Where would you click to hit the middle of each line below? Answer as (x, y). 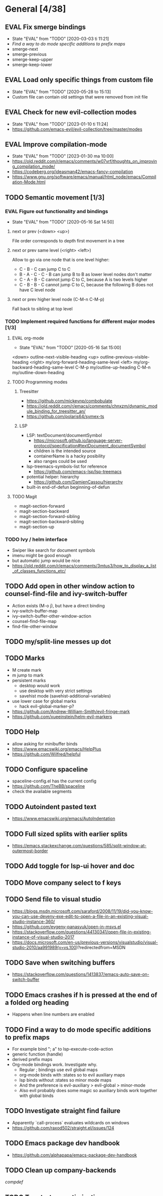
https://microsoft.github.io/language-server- (78, 440)
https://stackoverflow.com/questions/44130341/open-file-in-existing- (81, 932)
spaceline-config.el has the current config (54, 781)
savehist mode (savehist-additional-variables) (65, 696)
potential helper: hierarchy (53, 477)
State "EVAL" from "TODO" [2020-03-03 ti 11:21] (60, 39)
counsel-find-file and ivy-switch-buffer (66, 594)
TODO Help (22, 732)
